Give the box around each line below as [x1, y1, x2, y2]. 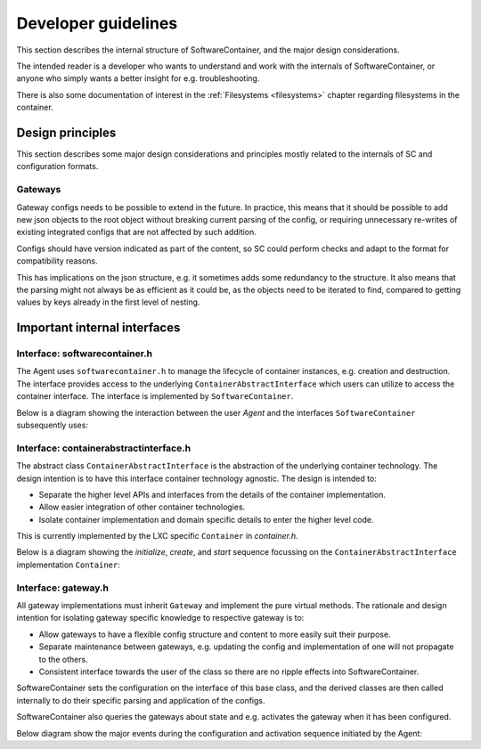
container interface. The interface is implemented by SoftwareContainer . [16, 391, 294, 402]
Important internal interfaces [16, 321, 181, 336]
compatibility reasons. [16, 256, 98, 266]
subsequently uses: [16, 419, 89, 430]
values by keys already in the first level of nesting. [16, 297, 200, 307]
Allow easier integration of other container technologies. [38, 501, 246, 512]
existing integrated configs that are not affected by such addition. [16, 227, 257, 238]
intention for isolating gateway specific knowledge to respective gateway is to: [16, 613, 305, 623]
